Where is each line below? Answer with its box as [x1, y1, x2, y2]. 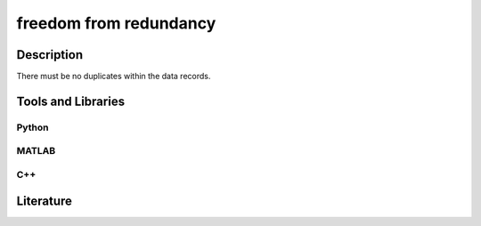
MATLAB [16, 145, 56, 157]
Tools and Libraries [16, 93, 125, 109]
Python [16, 121, 49, 133]
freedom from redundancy [16, 13, 216, 33]
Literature [16, 193, 73, 208]
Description [16, 47, 84, 62]
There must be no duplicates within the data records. [16, 71, 211, 82]
